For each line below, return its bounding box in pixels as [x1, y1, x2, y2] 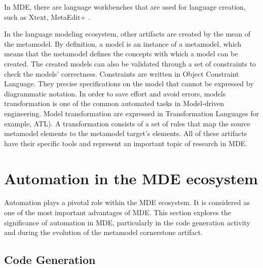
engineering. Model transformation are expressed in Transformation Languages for [4, 108, 259, 118]
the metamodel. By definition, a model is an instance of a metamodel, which [4, 38, 242, 49]
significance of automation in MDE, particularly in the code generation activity [4, 217, 250, 227]
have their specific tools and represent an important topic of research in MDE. [4, 138, 248, 148]
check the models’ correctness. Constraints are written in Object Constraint [4, 68, 239, 79]
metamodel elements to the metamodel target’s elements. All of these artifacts [4, 128, 247, 139]
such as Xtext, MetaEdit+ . [4, 11, 90, 22]
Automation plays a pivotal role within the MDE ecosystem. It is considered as [4, 197, 250, 208]
